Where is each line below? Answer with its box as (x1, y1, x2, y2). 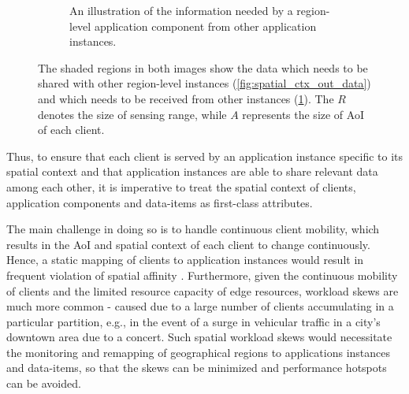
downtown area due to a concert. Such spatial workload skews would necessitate (6, 329, 392, 345)
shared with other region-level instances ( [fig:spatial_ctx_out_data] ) (38, 75, 371, 91)
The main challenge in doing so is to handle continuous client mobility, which (6, 221, 380, 237)
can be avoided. (6, 375, 81, 392)
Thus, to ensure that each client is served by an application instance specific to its (6, 147, 403, 164)
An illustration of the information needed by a (69, 2, 293, 18)
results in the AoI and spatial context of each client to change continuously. (6, 236, 370, 252)
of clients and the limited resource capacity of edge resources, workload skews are (6, 282, 399, 299)
